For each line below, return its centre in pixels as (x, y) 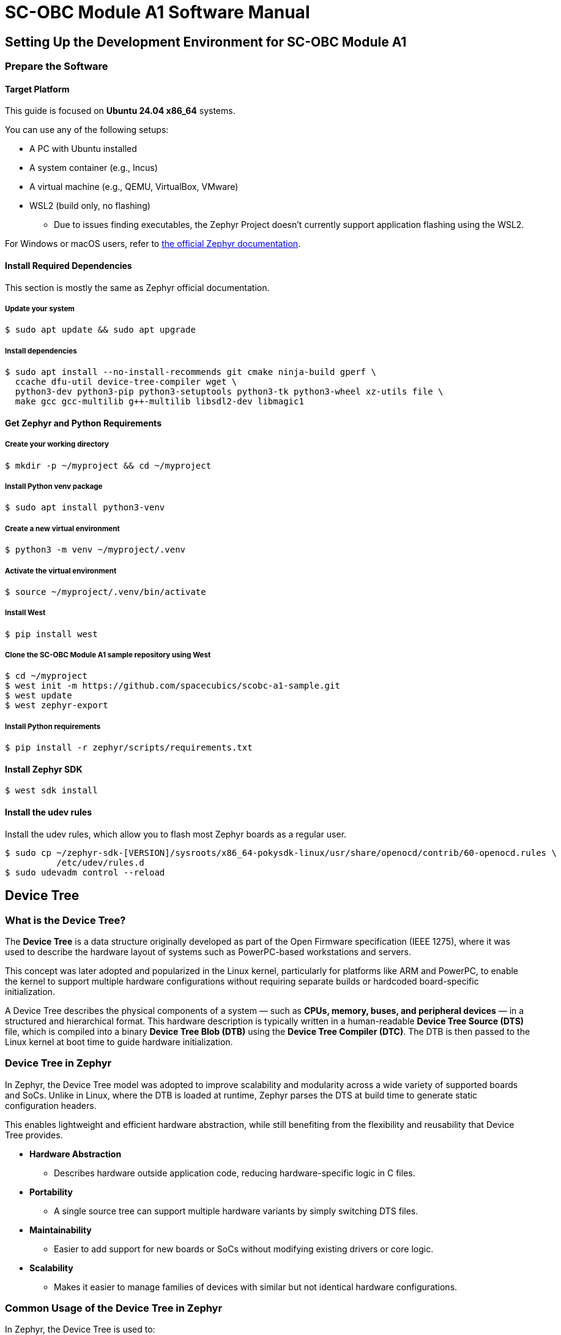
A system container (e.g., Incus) (94, 168)
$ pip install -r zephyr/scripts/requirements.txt (129, 748)
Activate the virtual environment (61, 571)
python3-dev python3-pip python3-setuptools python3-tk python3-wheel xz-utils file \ (229, 392)
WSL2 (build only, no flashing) (90, 206)
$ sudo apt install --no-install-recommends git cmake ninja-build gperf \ (191, 372)
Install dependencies (41, 351)
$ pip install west (51, 634)
